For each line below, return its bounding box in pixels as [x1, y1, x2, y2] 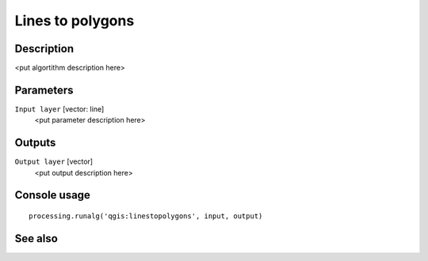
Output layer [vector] [14, 157, 94, 166]
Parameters [14, 83, 74, 96]
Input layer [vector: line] [14, 104, 105, 114]
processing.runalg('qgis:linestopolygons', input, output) [29, 212, 263, 221]
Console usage [14, 188, 91, 202]
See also [14, 232, 59, 245]
